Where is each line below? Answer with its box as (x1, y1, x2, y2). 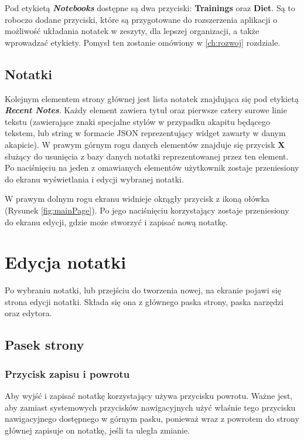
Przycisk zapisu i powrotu (5, 366, 130, 381)
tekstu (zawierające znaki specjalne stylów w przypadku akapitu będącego (5, 115, 270, 127)
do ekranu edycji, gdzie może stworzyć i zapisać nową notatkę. (5, 215, 228, 228)
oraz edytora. (5, 307, 52, 319)
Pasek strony (5, 336, 84, 354)
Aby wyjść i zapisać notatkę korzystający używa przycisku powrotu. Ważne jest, (5, 390, 293, 402)
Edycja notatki (5, 250, 127, 274)
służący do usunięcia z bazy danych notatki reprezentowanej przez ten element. (5, 150, 289, 162)
